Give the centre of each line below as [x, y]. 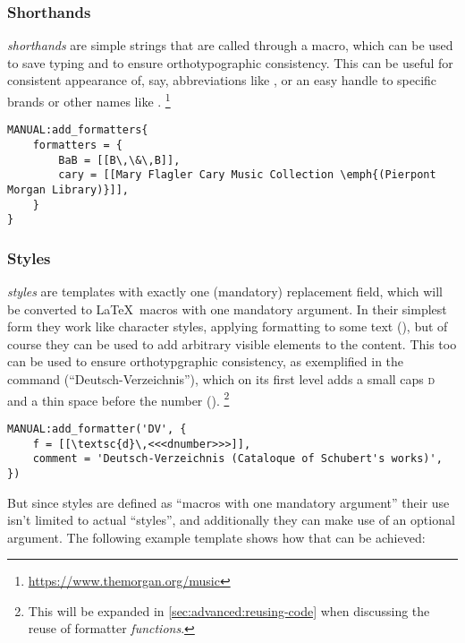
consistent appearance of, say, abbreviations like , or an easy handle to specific [222, 80]
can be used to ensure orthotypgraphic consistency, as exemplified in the [206, 361]
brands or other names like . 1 [89, 100]
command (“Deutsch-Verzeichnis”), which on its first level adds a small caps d [221, 379]
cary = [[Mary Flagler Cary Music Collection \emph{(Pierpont [247, 175]
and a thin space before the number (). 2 [118, 399]
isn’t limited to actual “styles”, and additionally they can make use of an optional [231, 520]
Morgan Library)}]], [68, 189]
